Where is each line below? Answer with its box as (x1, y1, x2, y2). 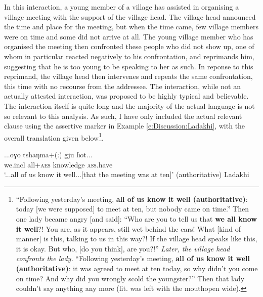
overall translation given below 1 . (4, 131, 104, 143)
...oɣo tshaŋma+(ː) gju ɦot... (4, 149, 93, 159)
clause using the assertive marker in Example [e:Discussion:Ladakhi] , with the (4, 120, 245, 131)
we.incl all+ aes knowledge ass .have (4, 159, 113, 169)
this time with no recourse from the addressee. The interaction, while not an (4, 80, 241, 91)
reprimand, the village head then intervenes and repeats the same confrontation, (4, 71, 253, 81)
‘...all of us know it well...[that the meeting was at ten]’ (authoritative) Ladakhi (4, 169, 249, 180)
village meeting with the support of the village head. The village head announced (4, 11, 256, 22)
